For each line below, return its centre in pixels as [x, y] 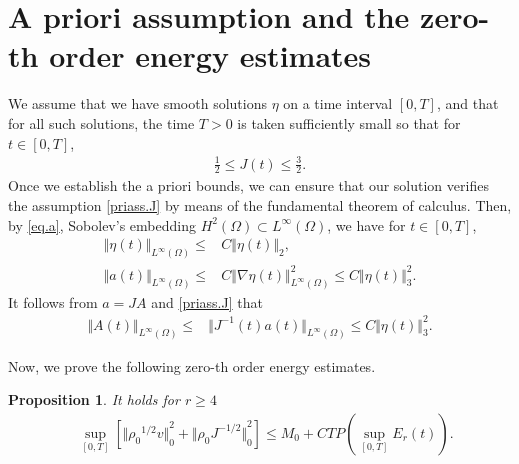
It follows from [53, 301]
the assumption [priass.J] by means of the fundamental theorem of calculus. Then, [260, 205]
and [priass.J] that [207, 301]
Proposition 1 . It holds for [94, 399]
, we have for [366, 224]
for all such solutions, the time [101, 122]
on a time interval [338, 103]
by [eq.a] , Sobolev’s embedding [102, 224]
